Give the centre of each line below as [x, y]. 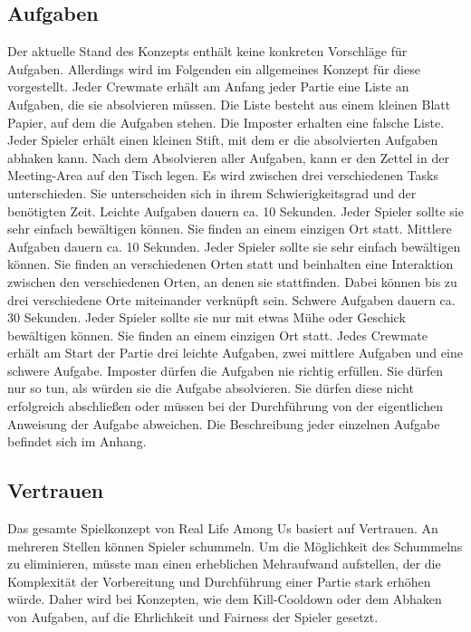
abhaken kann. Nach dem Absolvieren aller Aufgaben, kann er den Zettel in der [228, 157]
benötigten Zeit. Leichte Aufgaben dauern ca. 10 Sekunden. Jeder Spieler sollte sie [235, 211]
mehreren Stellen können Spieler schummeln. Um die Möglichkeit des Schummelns [235, 546]
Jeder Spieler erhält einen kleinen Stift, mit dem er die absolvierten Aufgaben [223, 140]
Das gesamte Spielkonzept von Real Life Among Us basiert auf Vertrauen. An [223, 528]
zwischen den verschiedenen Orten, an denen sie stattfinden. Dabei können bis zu [232, 281]
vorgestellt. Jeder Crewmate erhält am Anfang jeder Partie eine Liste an [208, 86]
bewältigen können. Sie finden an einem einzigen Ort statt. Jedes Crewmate [217, 335]
